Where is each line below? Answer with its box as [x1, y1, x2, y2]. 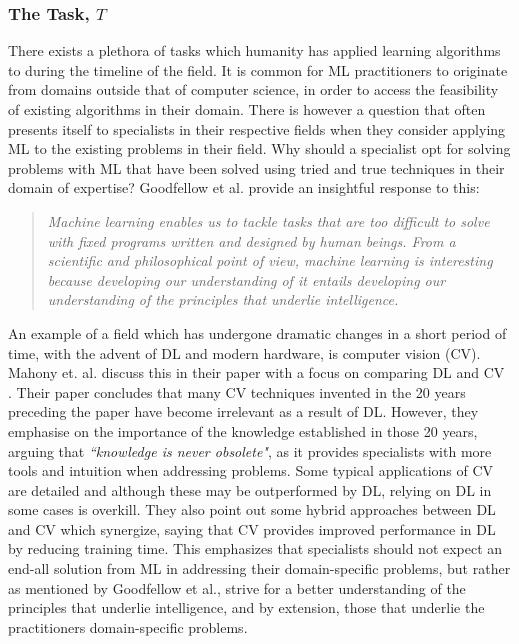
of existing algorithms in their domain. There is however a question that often [8, 99, 486, 119]
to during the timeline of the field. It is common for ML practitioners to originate [8, 59, 508, 80]
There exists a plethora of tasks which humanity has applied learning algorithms [8, 40, 501, 61]
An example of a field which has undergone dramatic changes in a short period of [8, 322, 507, 343]
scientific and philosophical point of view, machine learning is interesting [47, 250, 493, 271]
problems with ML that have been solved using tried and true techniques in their [8, 157, 505, 178]
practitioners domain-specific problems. [8, 616, 248, 637]
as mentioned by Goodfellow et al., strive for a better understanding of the [8, 577, 466, 598]
